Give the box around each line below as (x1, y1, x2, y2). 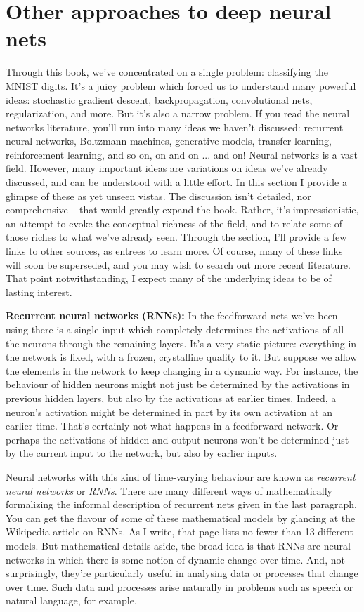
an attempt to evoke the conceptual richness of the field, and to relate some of (6, 215, 342, 230)
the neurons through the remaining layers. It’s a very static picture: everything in (6, 335, 357, 350)
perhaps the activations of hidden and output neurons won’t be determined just (6, 432, 349, 446)
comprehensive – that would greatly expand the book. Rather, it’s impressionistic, (6, 202, 359, 217)
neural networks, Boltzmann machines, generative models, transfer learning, (6, 133, 332, 148)
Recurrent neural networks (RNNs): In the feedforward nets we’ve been (6, 308, 338, 323)
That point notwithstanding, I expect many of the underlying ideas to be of (6, 271, 332, 286)
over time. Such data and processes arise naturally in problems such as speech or (6, 579, 353, 594)
